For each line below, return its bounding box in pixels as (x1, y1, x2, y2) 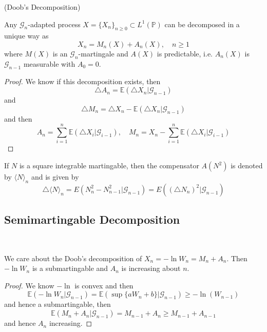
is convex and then (74, 280, 133, 290)
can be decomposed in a (164, 18, 240, 29)
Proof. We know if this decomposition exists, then (4, 75, 161, 86)
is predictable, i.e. (157, 48, 213, 58)
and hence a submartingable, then (4, 299, 111, 309)
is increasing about (121, 263, 181, 274)
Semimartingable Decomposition (4, 211, 180, 227)
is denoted (231, 160, 263, 171)
